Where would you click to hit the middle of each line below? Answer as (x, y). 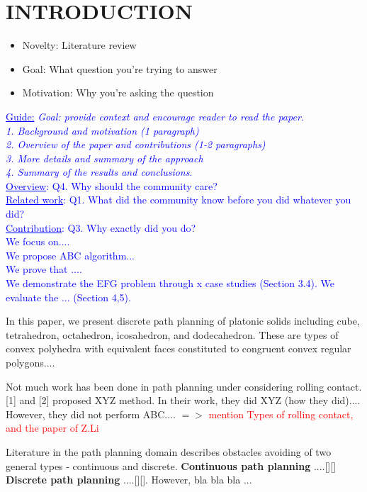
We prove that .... (44, 269)
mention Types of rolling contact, (281, 414)
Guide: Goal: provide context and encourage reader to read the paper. (155, 116)
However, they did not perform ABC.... (91, 414)
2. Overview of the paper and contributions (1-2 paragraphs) (136, 144)
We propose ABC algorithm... (70, 255)
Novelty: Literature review (79, 45)
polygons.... (30, 362)
